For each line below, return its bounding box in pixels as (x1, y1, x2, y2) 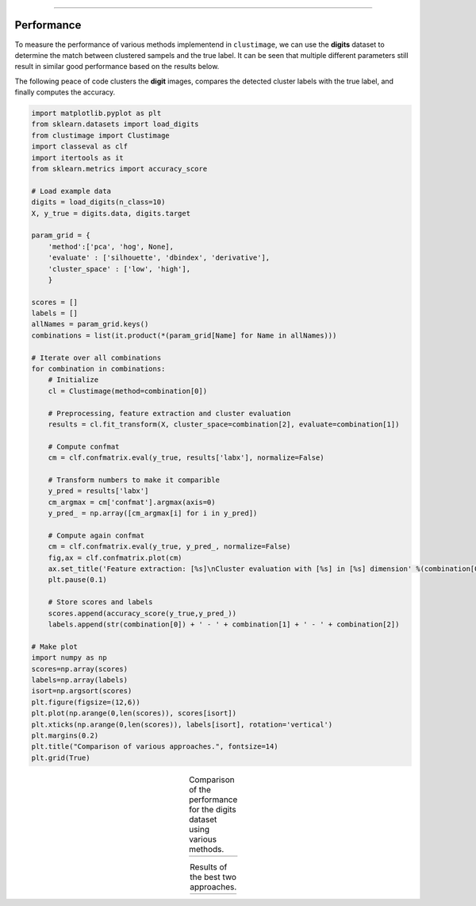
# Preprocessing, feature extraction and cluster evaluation (48, 409, 291, 418)
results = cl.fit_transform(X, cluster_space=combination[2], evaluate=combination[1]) (48, 420, 400, 429)
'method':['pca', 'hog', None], (48, 242, 175, 251)
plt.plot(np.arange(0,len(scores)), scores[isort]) (31, 709, 237, 718)
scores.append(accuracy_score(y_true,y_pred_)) (48, 608, 237, 618)
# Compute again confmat (48, 530, 145, 540)
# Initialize (48, 376, 99, 384)
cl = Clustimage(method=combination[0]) (48, 386, 208, 395)
